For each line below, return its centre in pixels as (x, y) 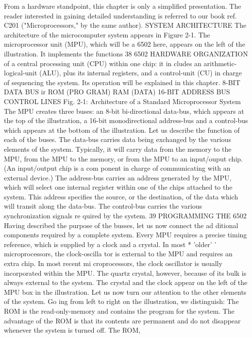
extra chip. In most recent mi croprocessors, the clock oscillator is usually (113, 263)
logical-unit (21, 73)
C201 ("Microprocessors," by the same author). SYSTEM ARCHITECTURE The (125, 25)
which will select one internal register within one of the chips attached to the (118, 187)
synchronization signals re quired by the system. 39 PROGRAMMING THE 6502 (125, 216)
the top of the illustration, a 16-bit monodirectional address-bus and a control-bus (126, 120)
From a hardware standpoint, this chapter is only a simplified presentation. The (123, 6)
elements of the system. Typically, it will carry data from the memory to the (118, 149)
